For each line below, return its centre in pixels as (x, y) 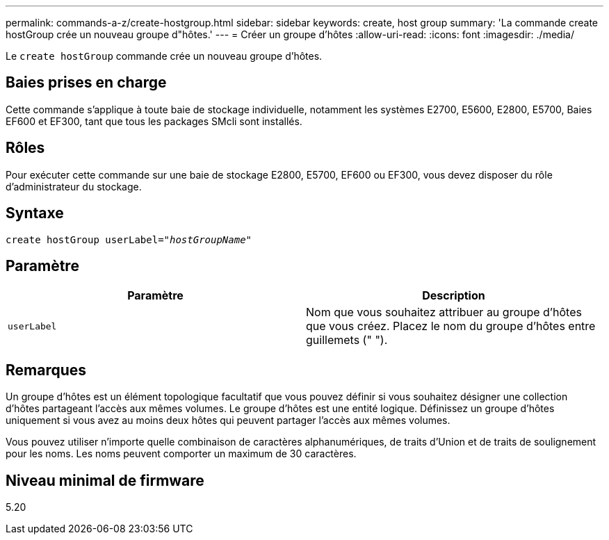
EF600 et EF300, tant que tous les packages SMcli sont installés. (154, 121)
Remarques (46, 370)
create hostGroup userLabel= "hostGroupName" (129, 239)
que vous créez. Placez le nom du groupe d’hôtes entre (451, 326)
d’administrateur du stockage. (74, 186)
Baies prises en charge (86, 83)
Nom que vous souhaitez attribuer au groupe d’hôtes (444, 312)
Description (454, 296)
